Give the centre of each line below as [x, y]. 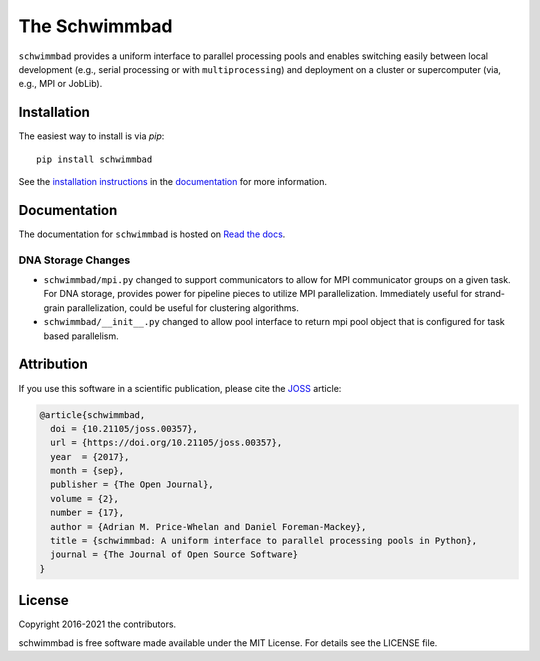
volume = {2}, [85, 498]
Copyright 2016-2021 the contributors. [97, 624]
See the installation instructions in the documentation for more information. [173, 182]
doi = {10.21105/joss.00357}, [124, 428]
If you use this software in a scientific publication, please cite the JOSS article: [180, 388]
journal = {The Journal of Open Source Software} [174, 554]
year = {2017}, [90, 456]
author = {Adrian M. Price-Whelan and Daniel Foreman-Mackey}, [208, 526]
